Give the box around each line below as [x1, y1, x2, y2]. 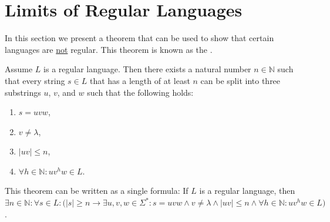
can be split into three [200, 74, 281, 86]
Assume [5, 63, 33, 75]
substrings [5, 86, 41, 98]
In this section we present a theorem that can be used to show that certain [5, 32, 274, 44]
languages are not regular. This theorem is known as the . [5, 43, 213, 55]
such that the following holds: [87, 86, 194, 98]
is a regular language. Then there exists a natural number [43, 63, 251, 75]
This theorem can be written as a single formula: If [5, 184, 188, 197]
